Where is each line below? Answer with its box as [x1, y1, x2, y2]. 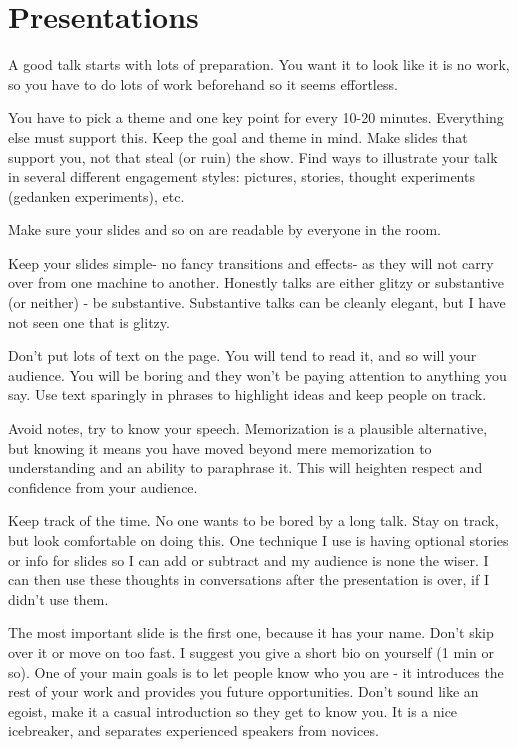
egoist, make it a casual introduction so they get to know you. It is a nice [8, 700, 458, 721]
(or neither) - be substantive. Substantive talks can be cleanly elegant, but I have [8, 292, 506, 313]
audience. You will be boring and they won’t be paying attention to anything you [8, 364, 507, 385]
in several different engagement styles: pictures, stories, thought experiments [8, 166, 475, 187]
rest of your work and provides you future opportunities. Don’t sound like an [8, 681, 479, 702]
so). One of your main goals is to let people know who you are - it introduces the [8, 661, 504, 682]
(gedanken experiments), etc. [8, 185, 185, 206]
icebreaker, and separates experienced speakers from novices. [8, 720, 379, 741]
